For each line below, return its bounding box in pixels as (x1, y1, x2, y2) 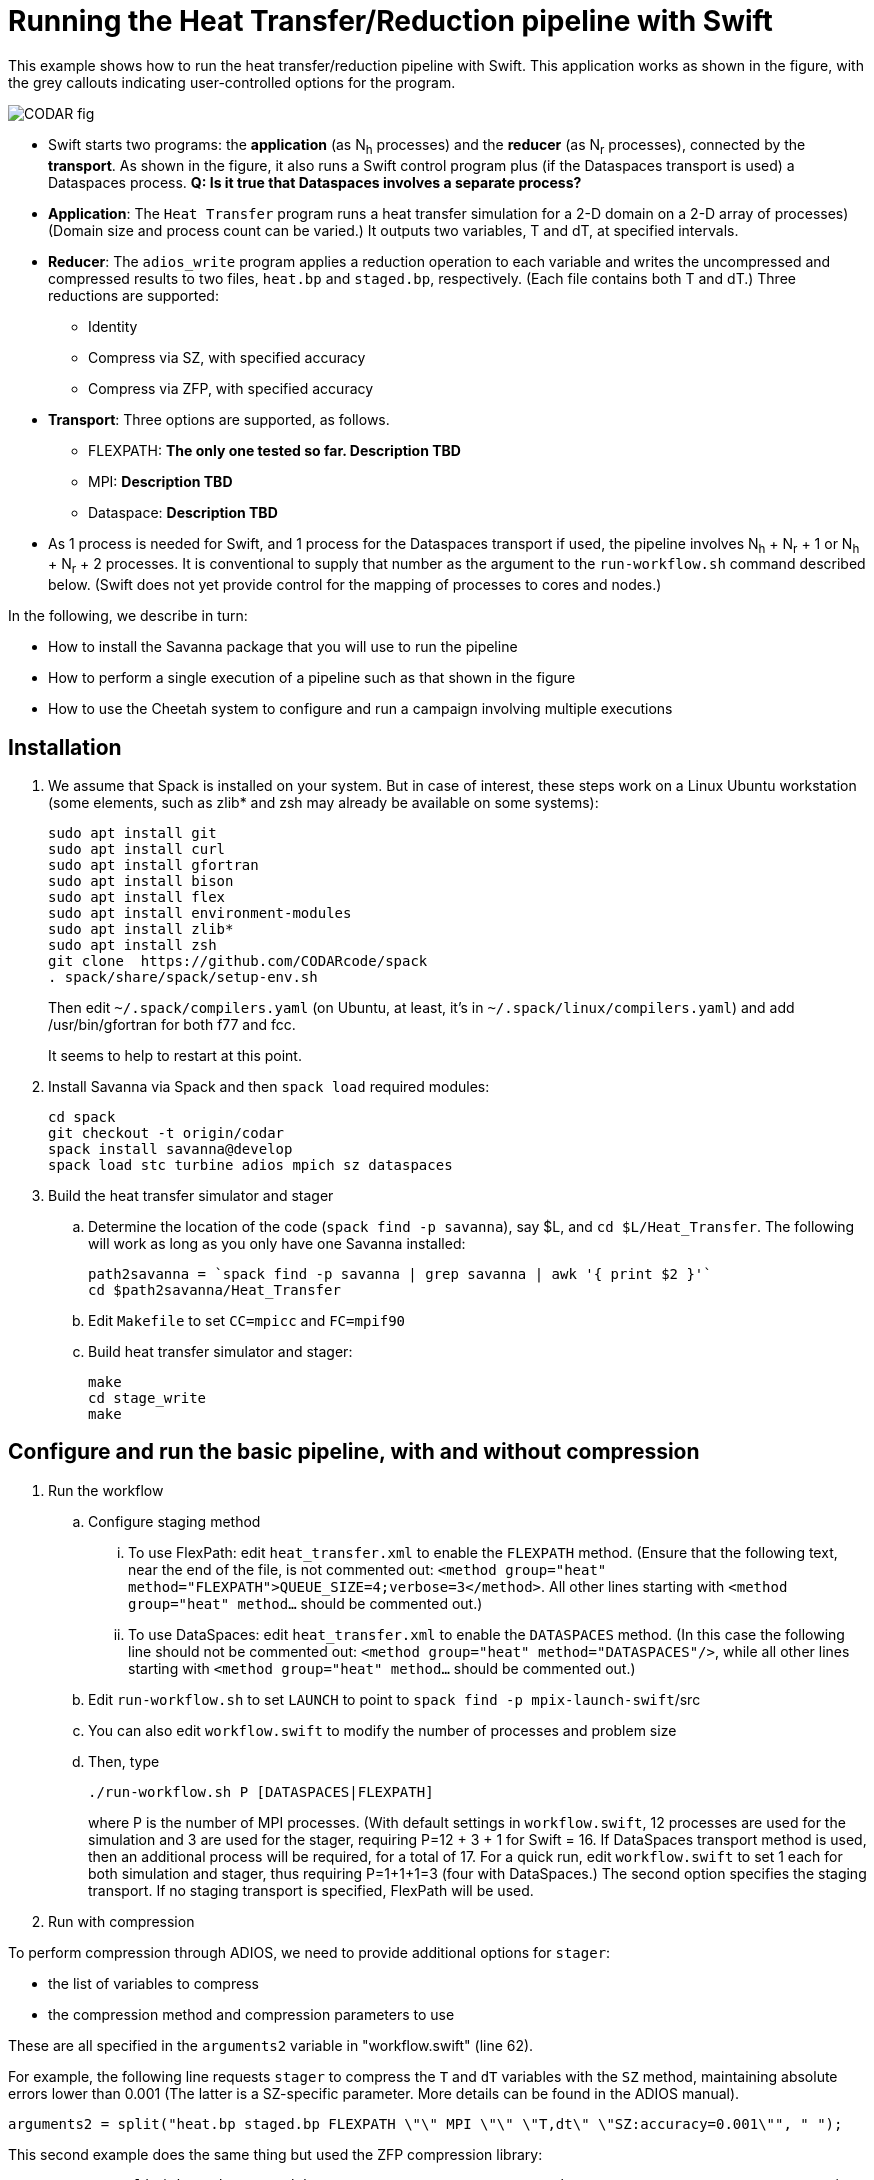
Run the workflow (48, 1481, 164, 1499)
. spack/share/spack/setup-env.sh (48, 968, 318, 985)
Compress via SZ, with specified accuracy (88, 348, 366, 366)
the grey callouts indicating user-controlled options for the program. (8, 73, 456, 91)
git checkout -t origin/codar (48, 1124, 285, 1141)
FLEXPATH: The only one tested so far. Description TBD (88, 441, 461, 459)
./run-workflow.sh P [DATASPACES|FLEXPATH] (88, 1783, 434, 1800)
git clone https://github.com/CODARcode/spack (48, 952, 428, 969)
